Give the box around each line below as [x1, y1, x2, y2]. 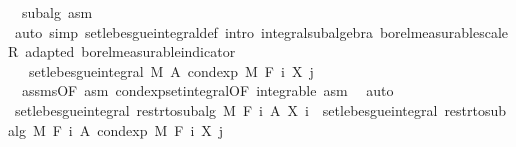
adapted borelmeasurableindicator [25, 41, 236, 62]
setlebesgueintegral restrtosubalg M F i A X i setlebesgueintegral [14, 99, 438, 120]
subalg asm [21, 2, 93, 22]
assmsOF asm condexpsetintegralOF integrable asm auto [21, 80, 394, 101]
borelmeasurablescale [379, 21, 509, 42]
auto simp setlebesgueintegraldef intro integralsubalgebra [14, 21, 373, 42]
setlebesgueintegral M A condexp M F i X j [28, 60, 314, 81]
